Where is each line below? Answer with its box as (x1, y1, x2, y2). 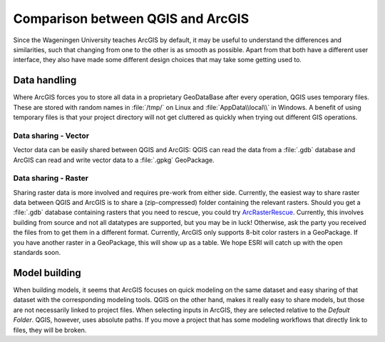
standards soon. (13, 248, 61, 257)
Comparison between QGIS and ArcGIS (13, 11, 250, 26)
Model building (13, 266, 81, 278)
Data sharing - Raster (13, 173, 89, 183)
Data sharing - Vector (13, 131, 89, 141)
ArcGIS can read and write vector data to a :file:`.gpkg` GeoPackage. (13, 156, 215, 164)
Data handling (13, 74, 77, 86)
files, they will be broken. (13, 326, 87, 334)
